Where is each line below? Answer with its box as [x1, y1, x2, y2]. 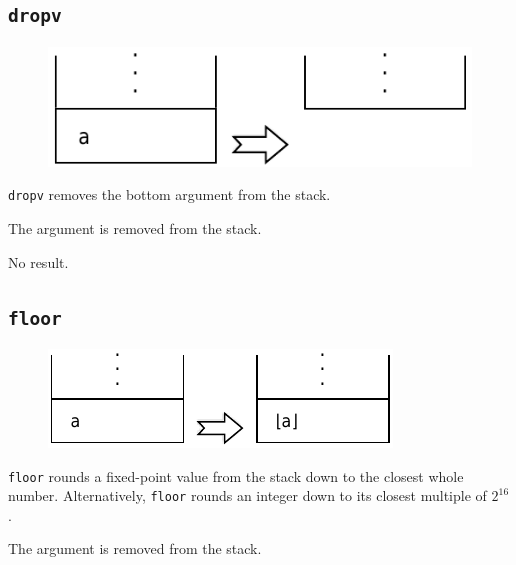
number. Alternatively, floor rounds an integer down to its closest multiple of [8, 485, 487, 506]
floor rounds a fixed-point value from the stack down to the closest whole [8, 465, 464, 486]
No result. [8, 251, 69, 272]
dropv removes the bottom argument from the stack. [8, 184, 331, 205]
